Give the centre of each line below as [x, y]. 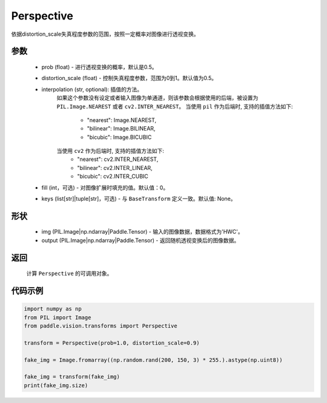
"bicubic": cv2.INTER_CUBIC [113, 177]
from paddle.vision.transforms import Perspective [101, 326]
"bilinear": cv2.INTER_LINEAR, [115, 168]
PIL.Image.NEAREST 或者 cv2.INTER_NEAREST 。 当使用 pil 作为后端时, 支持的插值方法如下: [175, 106]
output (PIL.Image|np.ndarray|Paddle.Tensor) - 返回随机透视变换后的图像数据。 [140, 240]
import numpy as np [53, 309]
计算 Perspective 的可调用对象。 [69, 274]
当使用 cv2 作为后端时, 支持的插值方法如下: [111, 151]
